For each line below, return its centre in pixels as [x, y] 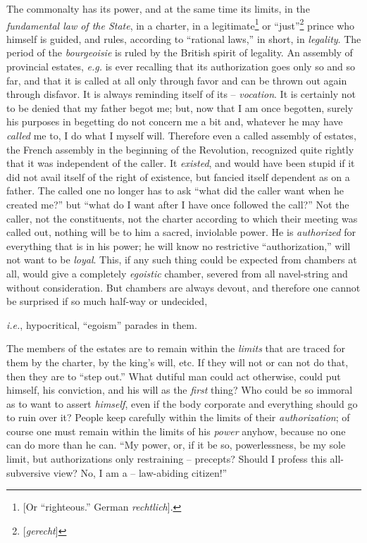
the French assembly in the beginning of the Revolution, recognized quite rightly [180, 149]
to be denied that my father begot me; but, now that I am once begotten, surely [180, 107]
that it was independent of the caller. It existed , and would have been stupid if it [181, 163]
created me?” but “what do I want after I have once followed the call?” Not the [178, 204]
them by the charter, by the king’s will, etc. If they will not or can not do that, [178, 362]
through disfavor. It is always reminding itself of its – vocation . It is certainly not [181, 94]
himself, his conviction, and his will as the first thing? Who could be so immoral [180, 390]
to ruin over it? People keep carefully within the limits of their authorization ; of [178, 417]
